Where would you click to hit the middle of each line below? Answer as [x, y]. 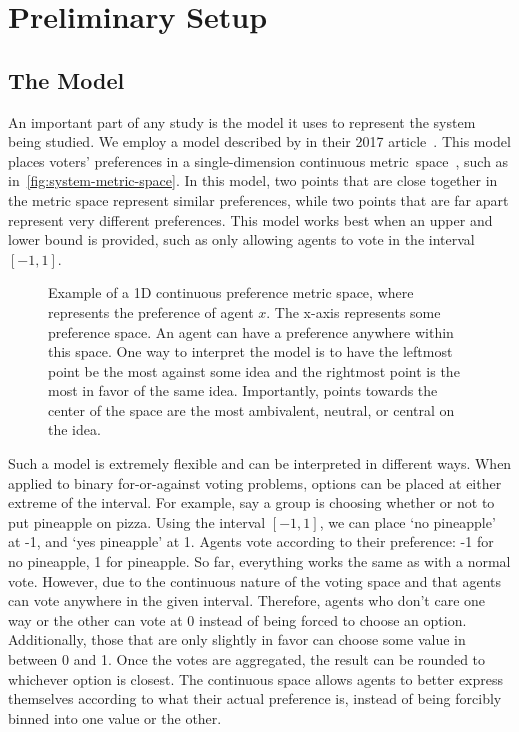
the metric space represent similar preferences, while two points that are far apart [258, 199]
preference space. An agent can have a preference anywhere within [251, 331]
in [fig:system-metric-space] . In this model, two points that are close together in [253, 180]
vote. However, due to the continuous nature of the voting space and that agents [255, 580]
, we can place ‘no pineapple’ [407, 521]
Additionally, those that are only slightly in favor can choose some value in [237, 639]
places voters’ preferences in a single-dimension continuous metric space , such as [258, 160]
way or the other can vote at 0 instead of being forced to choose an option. [237, 619]
